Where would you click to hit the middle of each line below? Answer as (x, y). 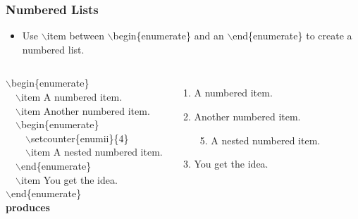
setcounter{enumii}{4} (80, 138)
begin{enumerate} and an (168, 36)
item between (75, 36)
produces (28, 207)
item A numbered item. (72, 96)
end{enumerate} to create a (292, 36)
